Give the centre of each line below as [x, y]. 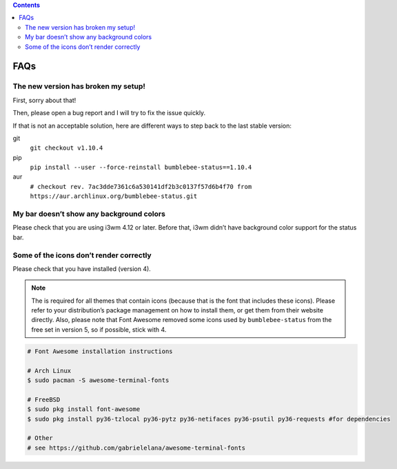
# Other [40, 438]
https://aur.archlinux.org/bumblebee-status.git [114, 196]
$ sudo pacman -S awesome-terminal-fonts [98, 380]
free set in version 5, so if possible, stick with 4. [99, 329]
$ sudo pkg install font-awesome [84, 409]
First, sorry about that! [44, 100]
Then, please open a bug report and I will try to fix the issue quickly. [109, 113]
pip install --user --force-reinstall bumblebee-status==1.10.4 [141, 168]
